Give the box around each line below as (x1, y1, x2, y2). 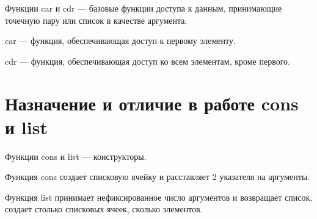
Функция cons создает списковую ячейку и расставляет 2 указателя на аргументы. (5, 170, 310, 183)
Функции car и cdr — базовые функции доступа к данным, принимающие (5, 2, 282, 14)
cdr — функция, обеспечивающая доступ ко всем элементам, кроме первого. (5, 54, 290, 67)
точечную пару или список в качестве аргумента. (5, 13, 188, 26)
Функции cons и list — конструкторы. (5, 149, 147, 162)
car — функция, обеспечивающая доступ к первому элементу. (5, 34, 236, 47)
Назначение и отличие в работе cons (5, 90, 299, 115)
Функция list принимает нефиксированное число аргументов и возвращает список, (5, 190, 313, 203)
